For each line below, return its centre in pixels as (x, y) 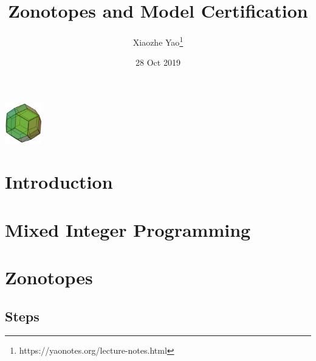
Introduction (59, 182)
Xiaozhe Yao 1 (158, 41)
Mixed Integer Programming (128, 229)
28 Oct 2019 (158, 62)
